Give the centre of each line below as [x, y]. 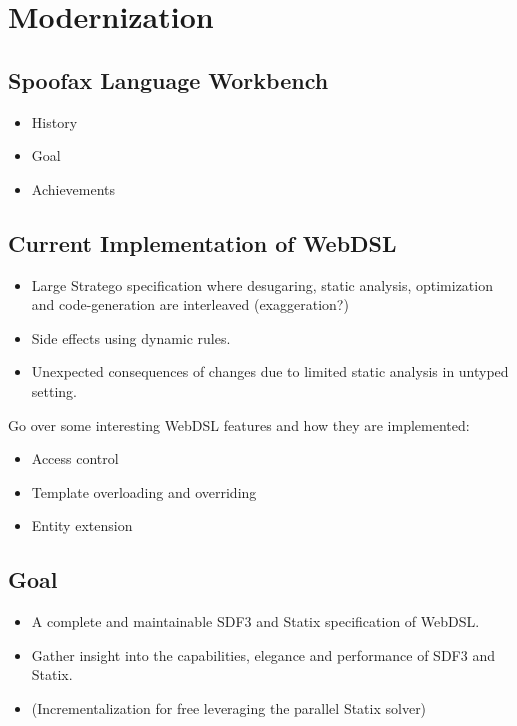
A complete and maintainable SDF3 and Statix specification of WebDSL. [255, 621]
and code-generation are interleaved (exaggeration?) [190, 304]
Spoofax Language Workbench [168, 79]
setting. [54, 390]
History [54, 121]
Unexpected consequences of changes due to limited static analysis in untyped [270, 371]
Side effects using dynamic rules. [131, 337]
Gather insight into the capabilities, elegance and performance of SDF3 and [263, 654]
